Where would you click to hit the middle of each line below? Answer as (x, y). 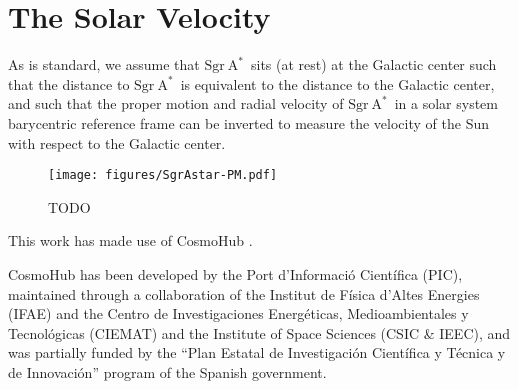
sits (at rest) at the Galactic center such (373, 64)
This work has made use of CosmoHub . (130, 240)
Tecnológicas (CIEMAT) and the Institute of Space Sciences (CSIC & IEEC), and (259, 332)
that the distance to (69, 83)
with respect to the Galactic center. (117, 142)
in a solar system (446, 103)
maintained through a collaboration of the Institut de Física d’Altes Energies (244, 293)
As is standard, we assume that (104, 64)
